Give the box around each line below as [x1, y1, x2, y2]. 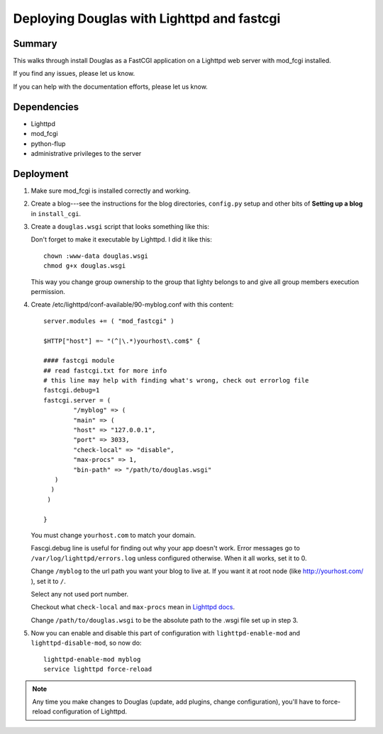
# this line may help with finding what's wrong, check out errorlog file [43, 376, 309, 385]
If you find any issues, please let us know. [13, 69, 135, 78]
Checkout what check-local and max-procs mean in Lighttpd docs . [30, 603, 235, 611]
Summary [13, 38, 57, 50]
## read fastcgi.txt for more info [43, 366, 167, 375]
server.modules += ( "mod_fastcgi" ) [43, 317, 175, 325]
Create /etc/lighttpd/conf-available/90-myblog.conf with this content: [30, 300, 234, 309]
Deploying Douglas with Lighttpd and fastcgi [13, 11, 281, 26]
